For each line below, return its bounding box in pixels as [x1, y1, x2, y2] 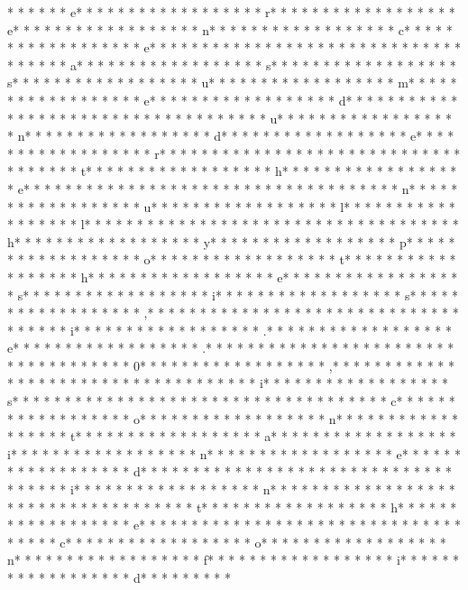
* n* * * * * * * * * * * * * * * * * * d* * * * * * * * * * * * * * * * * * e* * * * [7, 126, 454, 145]
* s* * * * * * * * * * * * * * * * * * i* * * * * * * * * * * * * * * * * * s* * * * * [7, 285, 459, 304]
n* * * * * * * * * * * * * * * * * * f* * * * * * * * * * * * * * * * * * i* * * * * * [7, 550, 460, 569]
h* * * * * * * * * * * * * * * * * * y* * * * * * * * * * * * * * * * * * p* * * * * [7, 232, 455, 251]
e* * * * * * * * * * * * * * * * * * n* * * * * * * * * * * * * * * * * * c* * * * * [7, 20, 453, 39]
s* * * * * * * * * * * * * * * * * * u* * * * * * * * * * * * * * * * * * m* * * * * [7, 73, 457, 92]
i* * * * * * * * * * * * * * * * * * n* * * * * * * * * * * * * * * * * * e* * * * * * [7, 444, 462, 463]
